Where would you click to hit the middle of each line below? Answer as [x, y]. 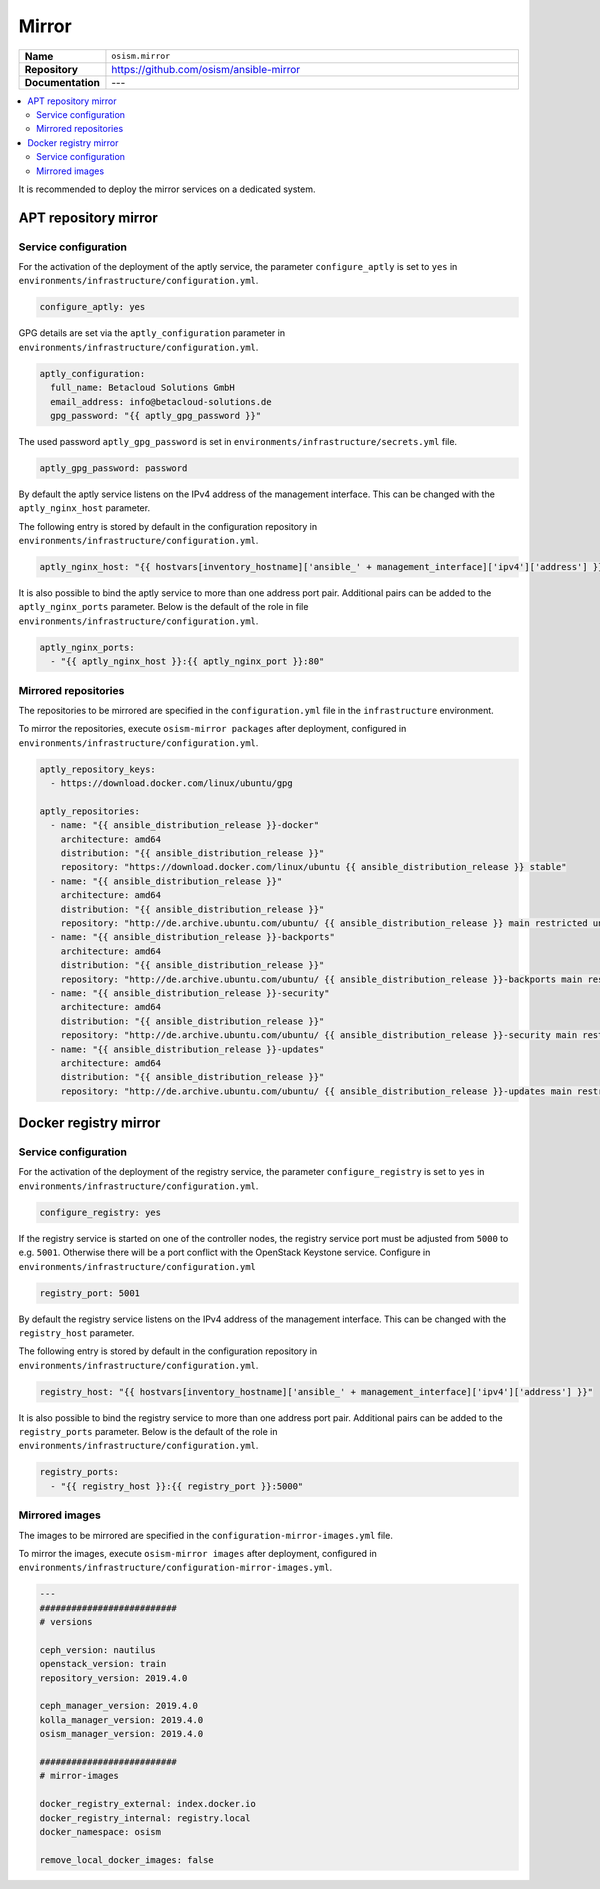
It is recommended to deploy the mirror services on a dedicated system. [167, 189]
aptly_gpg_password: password [113, 468]
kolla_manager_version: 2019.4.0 [121, 1719]
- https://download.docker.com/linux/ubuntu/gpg [172, 783]
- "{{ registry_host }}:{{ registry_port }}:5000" [177, 1486]
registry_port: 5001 [89, 1293]
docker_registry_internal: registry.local [145, 1818]
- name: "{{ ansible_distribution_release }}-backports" [192, 937]
